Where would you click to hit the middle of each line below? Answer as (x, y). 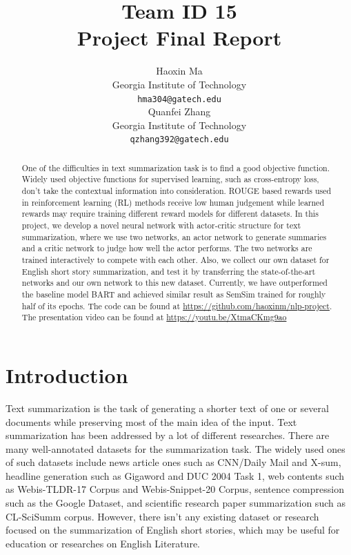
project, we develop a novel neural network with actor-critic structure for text (161, 225)
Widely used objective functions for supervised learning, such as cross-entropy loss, (170, 179)
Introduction (67, 374)
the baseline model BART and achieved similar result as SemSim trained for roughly (174, 294)
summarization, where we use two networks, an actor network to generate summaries (174, 236)
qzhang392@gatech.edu (179, 140)
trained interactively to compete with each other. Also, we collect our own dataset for (175, 260)
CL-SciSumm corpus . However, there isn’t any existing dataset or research (162, 516)
